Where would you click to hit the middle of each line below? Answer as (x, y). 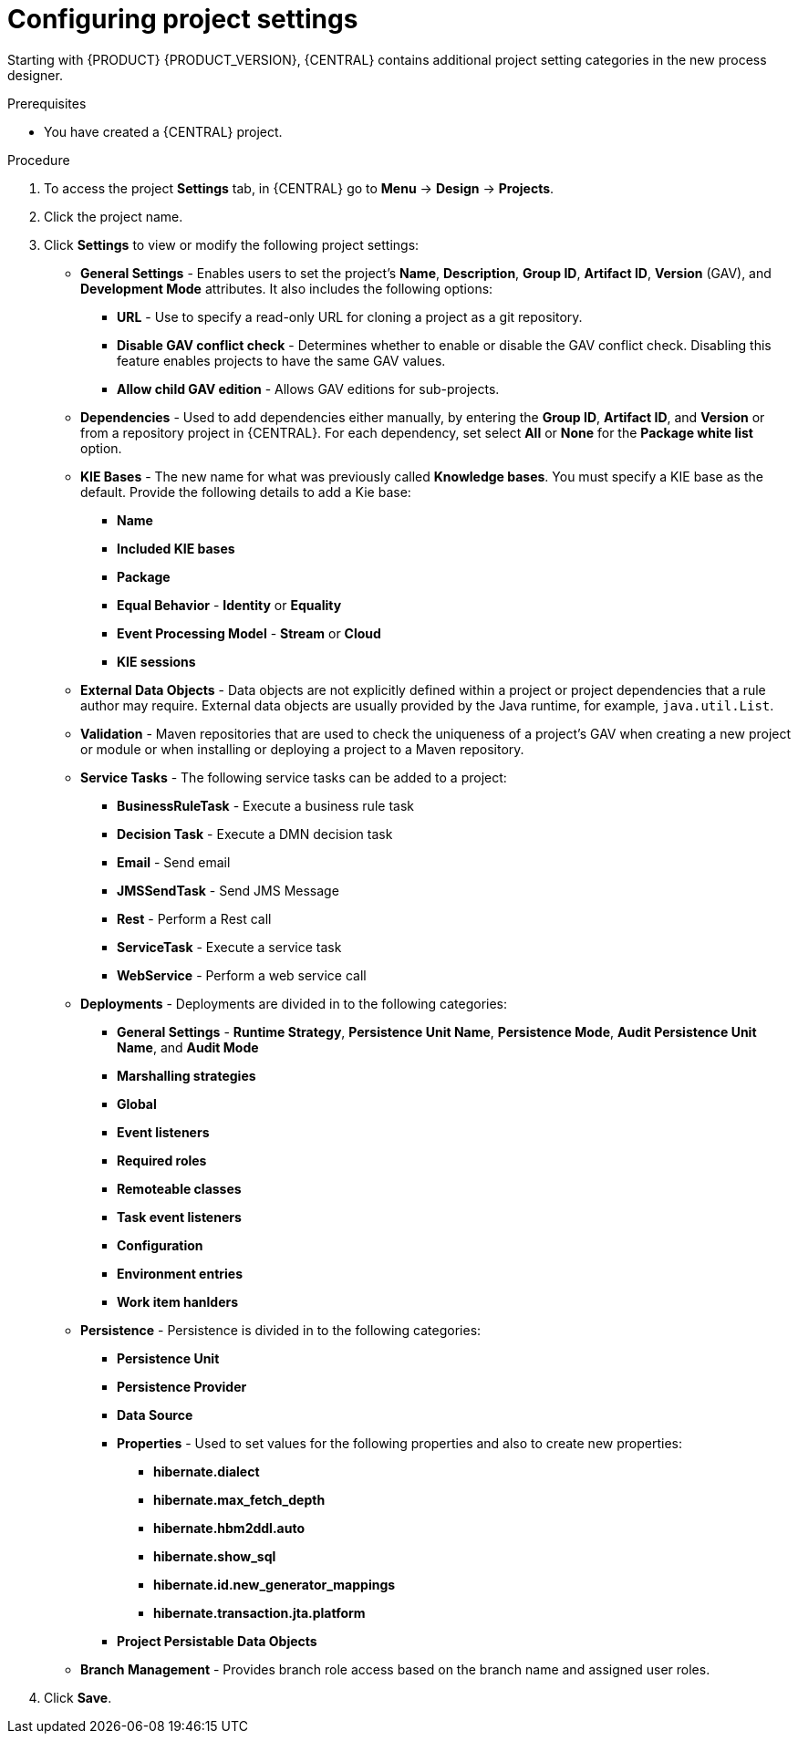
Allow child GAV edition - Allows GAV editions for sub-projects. (308, 389)
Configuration (160, 1245)
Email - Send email (174, 862)
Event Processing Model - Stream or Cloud (249, 633)
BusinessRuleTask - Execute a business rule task (265, 805)
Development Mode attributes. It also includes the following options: (287, 288)
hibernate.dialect (207, 1471)
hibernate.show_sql (215, 1556)
